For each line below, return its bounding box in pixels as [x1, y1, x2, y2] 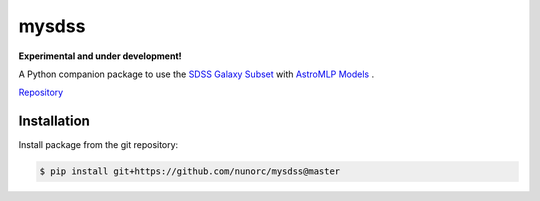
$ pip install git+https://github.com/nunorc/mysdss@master [39, 166, 341, 177]
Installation [18, 113, 90, 130]
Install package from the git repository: [18, 139, 179, 151]
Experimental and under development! [18, 50, 182, 62]
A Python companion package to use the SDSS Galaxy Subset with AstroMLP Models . [18, 68, 375, 80]
